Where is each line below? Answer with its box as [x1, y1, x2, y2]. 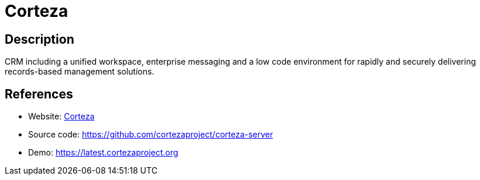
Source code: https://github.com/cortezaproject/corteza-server [28, 129, 273, 140]
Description [5, 31, 74, 47]
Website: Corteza [28, 111, 95, 122]
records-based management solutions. [5, 66, 155, 77]
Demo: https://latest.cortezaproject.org [28, 147, 179, 158]
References [5, 86, 73, 101]
